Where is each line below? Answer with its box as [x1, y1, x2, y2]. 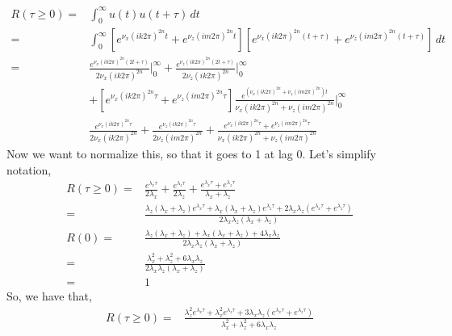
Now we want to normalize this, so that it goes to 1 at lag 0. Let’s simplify [6, 145, 376, 162]
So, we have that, [6, 288, 92, 304]
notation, [6, 161, 52, 178]
